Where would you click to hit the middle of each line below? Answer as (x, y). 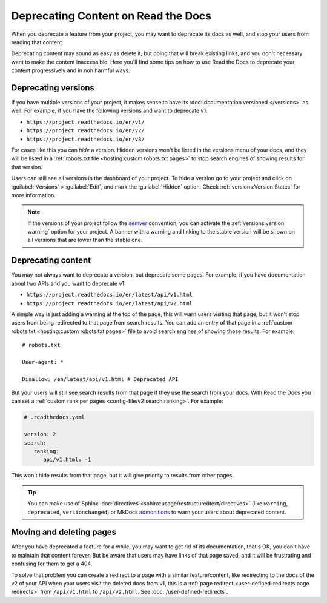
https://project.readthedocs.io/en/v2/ (85, 131)
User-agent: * (43, 362)
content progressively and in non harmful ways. (71, 70)
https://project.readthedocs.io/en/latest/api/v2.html (110, 303)
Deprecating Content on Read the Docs (111, 16)
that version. (27, 167)
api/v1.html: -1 (67, 460)
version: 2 (40, 434)
